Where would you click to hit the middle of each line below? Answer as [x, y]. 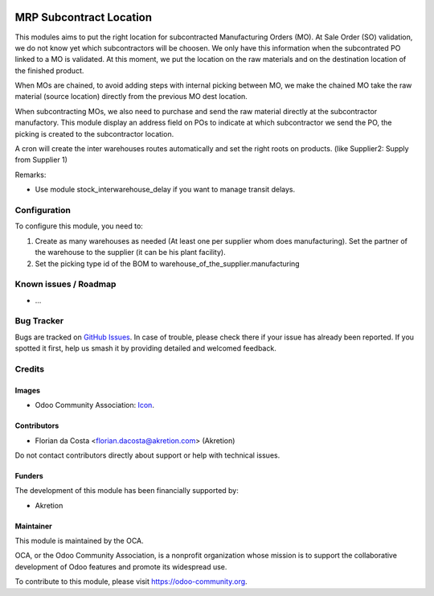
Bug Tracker [39, 321]
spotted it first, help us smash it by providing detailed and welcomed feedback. [145, 348]
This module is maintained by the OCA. [79, 541]
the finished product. [49, 70]
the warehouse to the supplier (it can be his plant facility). [130, 253]
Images [27, 390]
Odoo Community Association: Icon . [94, 405]
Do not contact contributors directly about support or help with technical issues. [147, 455]
